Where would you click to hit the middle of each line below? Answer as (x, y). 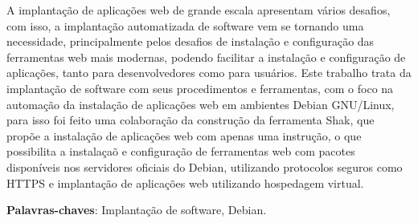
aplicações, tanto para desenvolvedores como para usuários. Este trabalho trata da (209, 73)
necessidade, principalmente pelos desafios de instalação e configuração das (191, 41)
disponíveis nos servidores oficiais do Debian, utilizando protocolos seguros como (205, 166)
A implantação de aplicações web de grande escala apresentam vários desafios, (199, 10)
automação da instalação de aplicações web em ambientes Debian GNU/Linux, (201, 104)
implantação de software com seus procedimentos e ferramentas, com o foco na (200, 88)
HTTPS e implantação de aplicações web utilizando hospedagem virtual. (185, 182)
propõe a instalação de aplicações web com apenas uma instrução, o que (184, 135)
